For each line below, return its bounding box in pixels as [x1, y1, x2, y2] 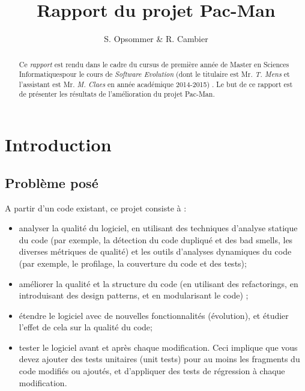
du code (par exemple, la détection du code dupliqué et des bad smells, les [19, 233, 293, 246]
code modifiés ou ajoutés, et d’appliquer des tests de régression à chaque [19, 365, 285, 377]
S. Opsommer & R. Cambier [104, 32, 208, 45]
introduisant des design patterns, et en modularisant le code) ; [19, 289, 249, 302]
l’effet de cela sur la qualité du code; [19, 321, 152, 333]
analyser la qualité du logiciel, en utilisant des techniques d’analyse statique [19, 222, 298, 234]
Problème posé [5, 173, 98, 192]
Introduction [5, 132, 112, 157]
